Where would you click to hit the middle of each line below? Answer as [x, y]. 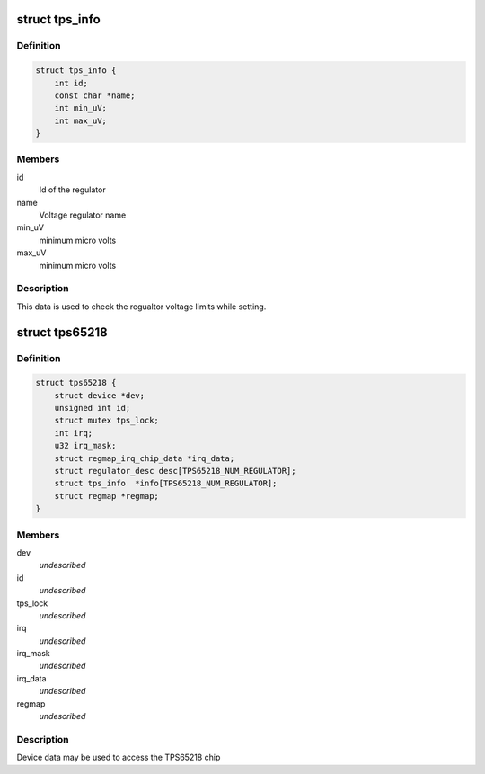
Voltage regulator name [83, 215]
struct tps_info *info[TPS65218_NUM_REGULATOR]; [166, 484]
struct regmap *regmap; [106, 496]
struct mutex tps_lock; [106, 421]
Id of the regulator [73, 190]
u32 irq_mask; [85, 446]
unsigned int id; [93, 408]
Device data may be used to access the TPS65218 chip [119, 757]
